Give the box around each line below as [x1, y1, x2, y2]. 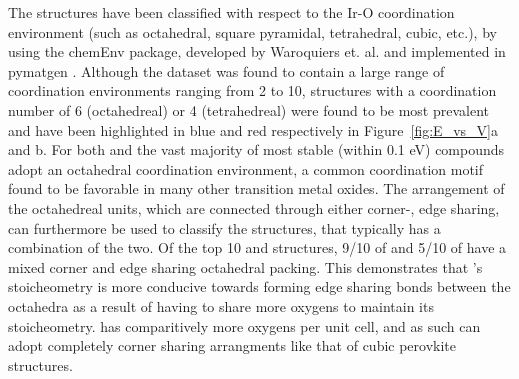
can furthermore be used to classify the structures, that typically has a [8, 217, 441, 238]
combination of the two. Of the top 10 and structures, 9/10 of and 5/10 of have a [8, 237, 507, 258]
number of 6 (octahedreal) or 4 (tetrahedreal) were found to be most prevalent [8, 99, 490, 120]
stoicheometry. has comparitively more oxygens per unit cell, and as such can [8, 315, 481, 336]
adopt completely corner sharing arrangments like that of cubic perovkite [8, 335, 457, 356]
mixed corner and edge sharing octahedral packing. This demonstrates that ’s [8, 256, 483, 277]
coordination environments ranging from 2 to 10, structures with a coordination [8, 80, 497, 101]
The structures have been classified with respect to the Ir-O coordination [8, 2, 455, 22]
